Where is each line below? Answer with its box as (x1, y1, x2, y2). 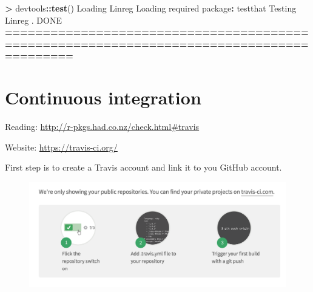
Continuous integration (5, 85, 201, 110)
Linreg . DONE (5, 13, 62, 26)
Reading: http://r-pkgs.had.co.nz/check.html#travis (5, 120, 200, 133)
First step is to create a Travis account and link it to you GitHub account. (5, 161, 282, 174)
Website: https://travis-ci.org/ (5, 140, 118, 153)
